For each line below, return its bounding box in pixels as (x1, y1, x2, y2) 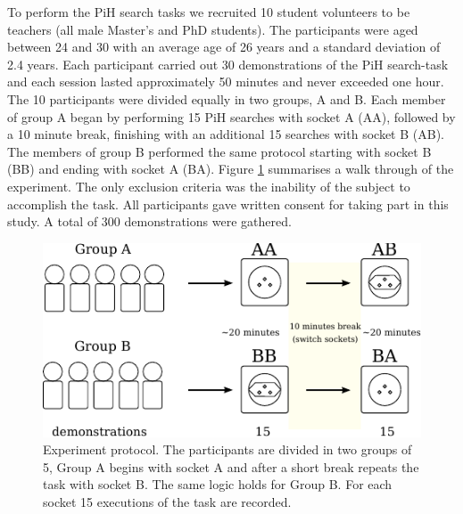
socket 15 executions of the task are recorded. (43, 492, 292, 510)
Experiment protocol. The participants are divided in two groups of (43, 440, 412, 459)
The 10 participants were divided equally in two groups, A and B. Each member (7, 89, 446, 108)
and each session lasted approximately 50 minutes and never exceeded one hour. (7, 72, 444, 91)
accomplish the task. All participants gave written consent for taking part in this (7, 194, 449, 213)
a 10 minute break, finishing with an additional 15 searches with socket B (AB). (7, 125, 444, 143)
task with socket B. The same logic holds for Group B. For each (43, 475, 393, 494)
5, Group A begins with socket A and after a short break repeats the (43, 457, 419, 476)
